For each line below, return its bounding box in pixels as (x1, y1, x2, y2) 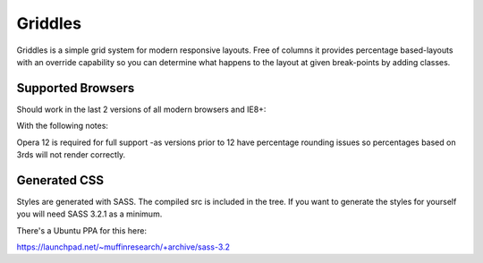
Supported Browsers (16, 81, 135, 96)
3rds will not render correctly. (16, 149, 126, 160)
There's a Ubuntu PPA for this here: (16, 225, 148, 236)
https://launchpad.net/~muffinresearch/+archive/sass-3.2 (16, 242, 231, 252)
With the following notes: (16, 121, 109, 131)
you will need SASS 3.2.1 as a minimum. (16, 208, 163, 219)
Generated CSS (16, 173, 105, 188)
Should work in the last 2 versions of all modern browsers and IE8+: (16, 104, 267, 115)
